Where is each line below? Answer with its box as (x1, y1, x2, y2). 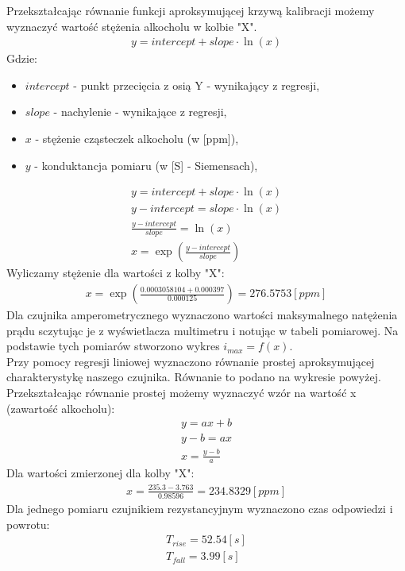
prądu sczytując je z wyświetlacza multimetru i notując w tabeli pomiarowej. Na (6, 322, 399, 338)
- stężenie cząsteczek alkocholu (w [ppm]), (35, 130, 239, 146)
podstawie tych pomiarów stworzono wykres (6, 338, 220, 354)
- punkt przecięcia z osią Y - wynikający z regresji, (73, 76, 320, 93)
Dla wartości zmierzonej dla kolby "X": (6, 465, 195, 481)
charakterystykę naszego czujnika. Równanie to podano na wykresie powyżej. (6, 368, 381, 385)
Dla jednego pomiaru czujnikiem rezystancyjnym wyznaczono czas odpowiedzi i (6, 500, 393, 516)
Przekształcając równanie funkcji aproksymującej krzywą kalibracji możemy (6, 2, 375, 18)
